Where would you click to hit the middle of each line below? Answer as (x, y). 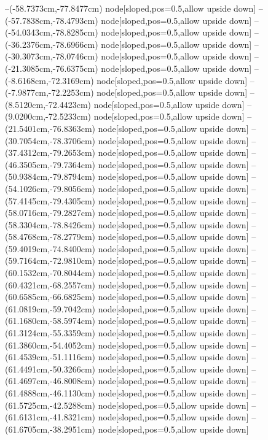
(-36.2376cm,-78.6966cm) (52, 44)
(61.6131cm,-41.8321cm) (50, 417)
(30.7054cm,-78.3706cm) (50, 140)
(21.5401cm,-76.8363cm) (50, 128)
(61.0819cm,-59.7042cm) (50, 308)
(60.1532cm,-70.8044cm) (50, 273)
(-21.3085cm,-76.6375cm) (52, 68)
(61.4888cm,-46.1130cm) (50, 393)
